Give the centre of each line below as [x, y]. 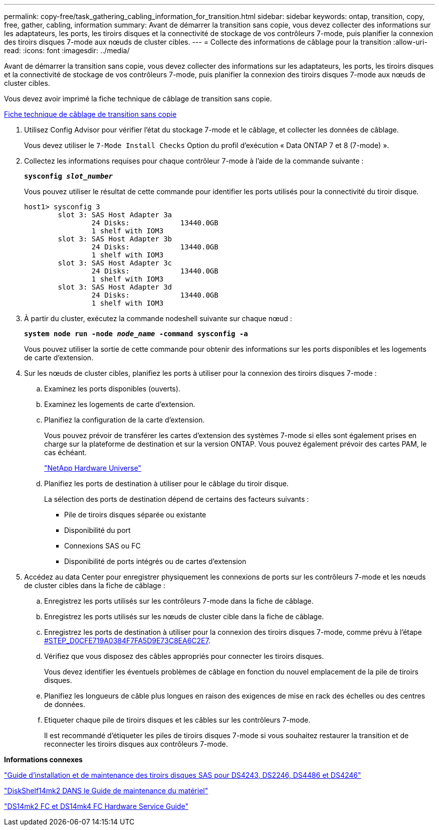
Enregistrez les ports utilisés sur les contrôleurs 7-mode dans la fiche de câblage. [179, 601]
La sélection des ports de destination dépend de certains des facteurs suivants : [177, 499]
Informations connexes [43, 759]
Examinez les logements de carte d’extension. [120, 404]
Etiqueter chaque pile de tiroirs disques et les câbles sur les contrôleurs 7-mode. [177, 720]
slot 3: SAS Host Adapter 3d [115, 287]
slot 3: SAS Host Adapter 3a [115, 215]
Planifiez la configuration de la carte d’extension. [125, 420]
